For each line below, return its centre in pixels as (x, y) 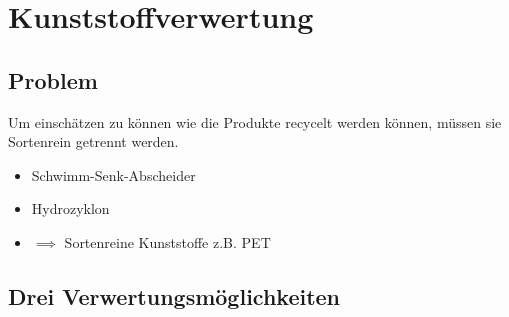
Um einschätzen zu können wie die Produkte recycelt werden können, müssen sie (255, 121)
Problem (53, 79)
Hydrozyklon (70, 208)
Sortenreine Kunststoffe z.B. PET (167, 241)
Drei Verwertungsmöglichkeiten (174, 295)
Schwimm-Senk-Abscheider (113, 174)
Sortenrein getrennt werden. (93, 141)
